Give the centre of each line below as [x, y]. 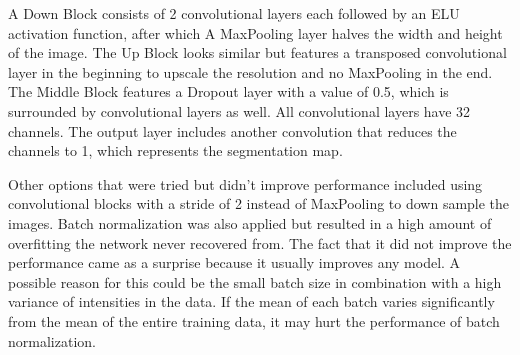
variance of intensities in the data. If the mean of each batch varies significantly [251, 301]
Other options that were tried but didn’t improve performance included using [245, 183]
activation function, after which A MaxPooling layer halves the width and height [255, 32]
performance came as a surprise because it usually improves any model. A [234, 262]
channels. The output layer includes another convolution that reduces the [232, 130]
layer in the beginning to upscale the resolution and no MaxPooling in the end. [250, 71]
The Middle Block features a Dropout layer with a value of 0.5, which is [228, 91]
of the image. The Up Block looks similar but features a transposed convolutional [257, 52]
